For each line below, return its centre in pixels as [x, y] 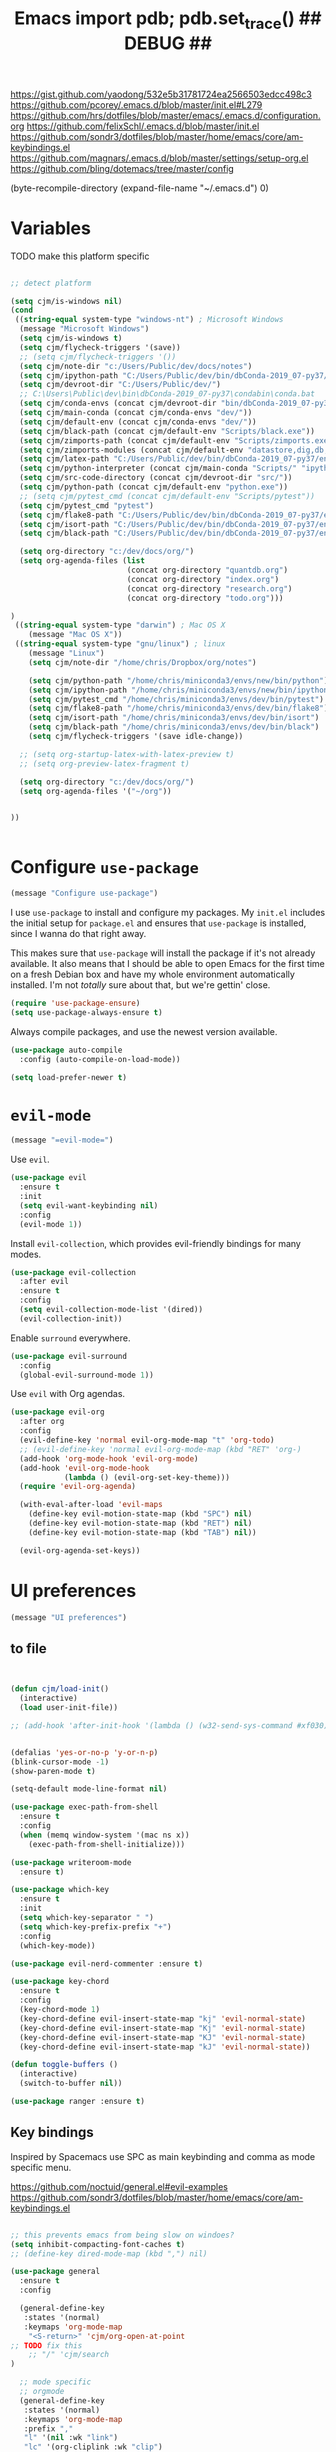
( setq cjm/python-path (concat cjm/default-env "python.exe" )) [153, 487]
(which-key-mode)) [58, 1945]
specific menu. [41, 2167]
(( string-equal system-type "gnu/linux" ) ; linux [120, 644]
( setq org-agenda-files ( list [82, 561]
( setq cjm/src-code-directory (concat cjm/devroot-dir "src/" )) [156, 478]
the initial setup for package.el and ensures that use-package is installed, [158, 923]
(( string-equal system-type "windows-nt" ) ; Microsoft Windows [149, 320]
